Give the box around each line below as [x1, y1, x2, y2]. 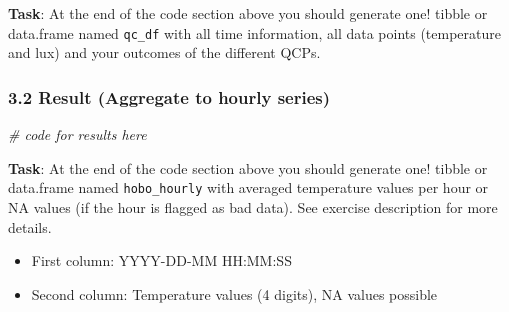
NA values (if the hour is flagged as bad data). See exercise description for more [8, 196, 498, 217]
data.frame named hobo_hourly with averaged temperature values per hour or [8, 177, 489, 198]
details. [8, 216, 52, 237]
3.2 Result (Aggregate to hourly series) [8, 84, 331, 109]
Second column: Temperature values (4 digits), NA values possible [31, 283, 438, 304]
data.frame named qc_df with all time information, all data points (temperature [8, 22, 502, 43]
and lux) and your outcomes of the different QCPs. [8, 42, 321, 63]
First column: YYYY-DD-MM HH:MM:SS [31, 250, 292, 271]
